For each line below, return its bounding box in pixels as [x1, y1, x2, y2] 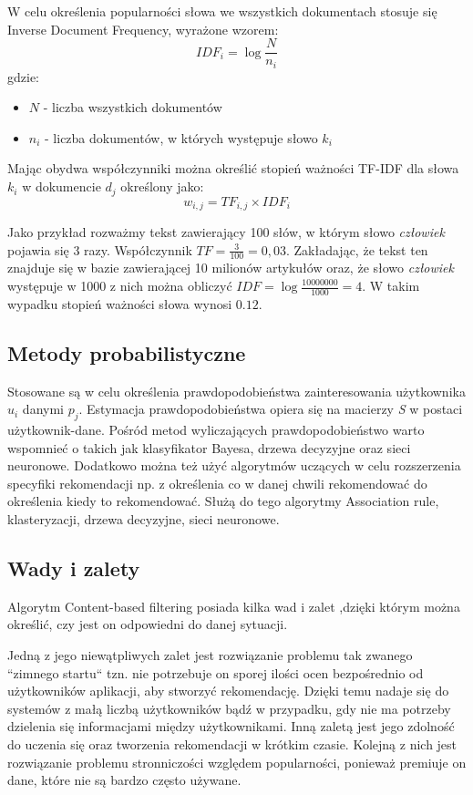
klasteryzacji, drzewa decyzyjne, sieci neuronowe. [7, 509, 280, 528]
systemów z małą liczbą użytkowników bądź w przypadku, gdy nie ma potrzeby [7, 698, 451, 718]
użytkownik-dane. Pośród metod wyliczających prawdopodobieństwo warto [7, 420, 425, 439]
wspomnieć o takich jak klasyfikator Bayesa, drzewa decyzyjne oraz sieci [7, 438, 411, 457]
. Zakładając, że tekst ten [285, 240, 428, 259]
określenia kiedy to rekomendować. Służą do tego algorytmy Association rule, [7, 491, 439, 511]
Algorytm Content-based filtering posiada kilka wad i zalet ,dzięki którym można [7, 596, 460, 615]
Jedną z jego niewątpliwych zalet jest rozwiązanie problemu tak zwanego [7, 645, 413, 664]
